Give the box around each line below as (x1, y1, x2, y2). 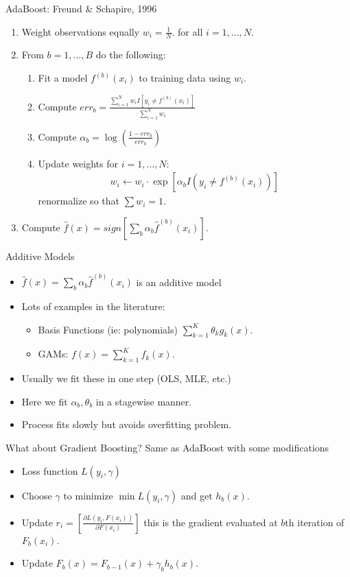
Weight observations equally (21, 24, 140, 38)
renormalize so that (38, 193, 119, 208)
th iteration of (285, 515, 345, 529)
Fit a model (38, 71, 88, 85)
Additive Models (5, 248, 75, 263)
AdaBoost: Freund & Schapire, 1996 (5, 1, 157, 15)
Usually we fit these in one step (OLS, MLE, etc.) (21, 371, 231, 386)
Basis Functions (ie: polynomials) (38, 322, 178, 336)
